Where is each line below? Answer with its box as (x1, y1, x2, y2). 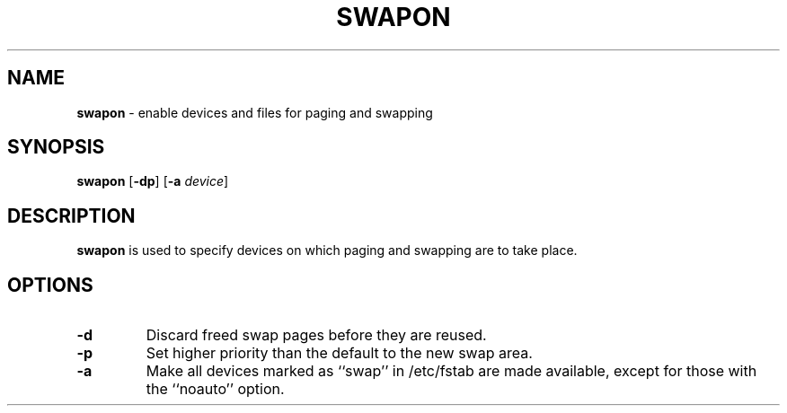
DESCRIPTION (7, 204, 136, 227)
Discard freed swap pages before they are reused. (146, 326, 487, 345)
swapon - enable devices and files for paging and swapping (76, 104, 433, 120)
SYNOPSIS (7, 136, 105, 159)
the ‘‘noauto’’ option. (146, 380, 285, 399)
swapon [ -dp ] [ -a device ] (76, 173, 229, 189)
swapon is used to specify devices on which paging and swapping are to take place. (76, 242, 578, 259)
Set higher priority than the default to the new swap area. (146, 344, 533, 363)
